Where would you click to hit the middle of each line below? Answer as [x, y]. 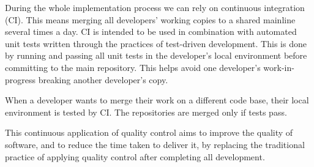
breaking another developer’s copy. [103, 79]
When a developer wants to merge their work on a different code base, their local [157, 100]
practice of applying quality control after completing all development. [135, 156]
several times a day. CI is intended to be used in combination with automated [151, 32]
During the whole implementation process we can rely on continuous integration [155, 7]
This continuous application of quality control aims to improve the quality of [149, 132]
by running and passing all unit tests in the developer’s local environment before [156, 55]
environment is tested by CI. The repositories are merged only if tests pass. [146, 112]
